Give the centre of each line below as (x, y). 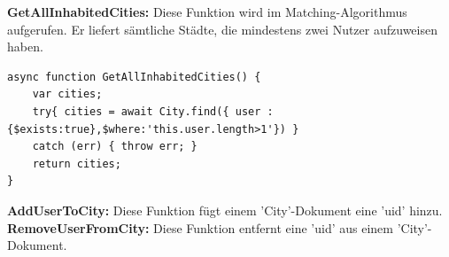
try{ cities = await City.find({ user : (153, 111)
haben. (25, 47)
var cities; (67, 94)
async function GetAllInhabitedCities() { (134, 77)
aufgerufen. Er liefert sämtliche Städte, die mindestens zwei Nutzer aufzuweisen (222, 29)
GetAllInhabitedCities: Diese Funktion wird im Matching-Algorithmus (207, 12)
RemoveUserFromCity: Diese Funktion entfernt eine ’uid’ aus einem (200, 227)
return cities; (77, 164)
